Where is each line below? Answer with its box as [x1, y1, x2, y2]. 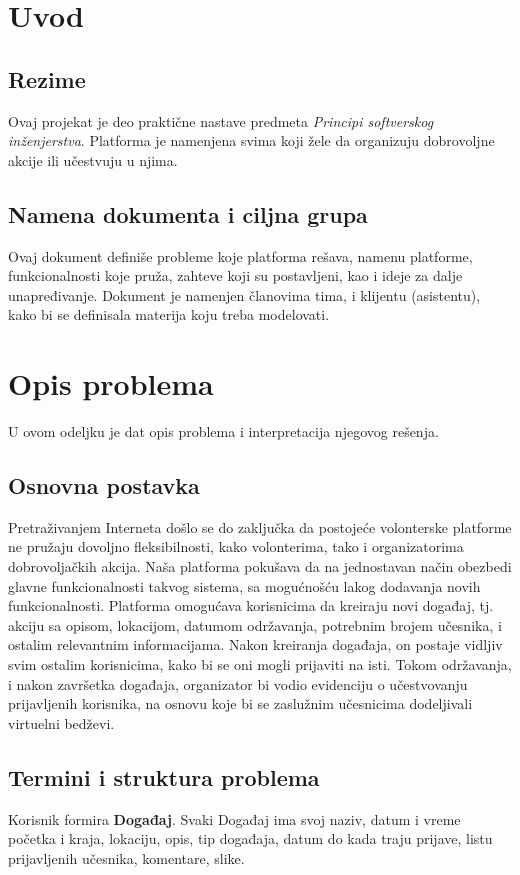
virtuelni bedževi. [8, 712, 115, 733]
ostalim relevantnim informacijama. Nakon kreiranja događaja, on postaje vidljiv [8, 634, 503, 655]
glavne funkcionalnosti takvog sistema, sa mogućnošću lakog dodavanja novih [8, 575, 481, 596]
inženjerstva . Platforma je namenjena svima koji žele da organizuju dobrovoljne [8, 130, 495, 151]
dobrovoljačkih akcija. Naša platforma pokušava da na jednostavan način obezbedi [8, 556, 512, 577]
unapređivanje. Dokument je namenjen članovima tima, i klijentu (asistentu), [8, 284, 481, 305]
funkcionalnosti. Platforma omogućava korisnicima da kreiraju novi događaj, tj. [8, 595, 494, 616]
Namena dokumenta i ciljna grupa [8, 198, 368, 229]
